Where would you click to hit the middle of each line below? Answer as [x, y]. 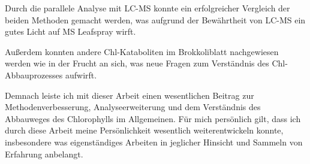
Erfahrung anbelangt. [44, 154]
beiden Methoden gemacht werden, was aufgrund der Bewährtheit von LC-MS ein [155, 19]
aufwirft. [81, 75]
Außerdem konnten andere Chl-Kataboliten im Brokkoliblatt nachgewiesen [142, 51]
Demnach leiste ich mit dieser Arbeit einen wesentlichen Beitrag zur [130, 95]
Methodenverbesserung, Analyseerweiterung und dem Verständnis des [133, 107]
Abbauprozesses [34, 75]
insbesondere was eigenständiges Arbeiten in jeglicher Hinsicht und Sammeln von [154, 142]
